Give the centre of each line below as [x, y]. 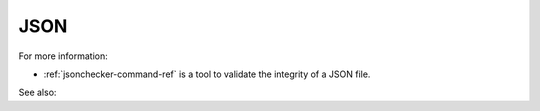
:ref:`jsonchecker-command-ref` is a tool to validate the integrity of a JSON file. [207, 74]
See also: [37, 92]
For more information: [63, 56]
